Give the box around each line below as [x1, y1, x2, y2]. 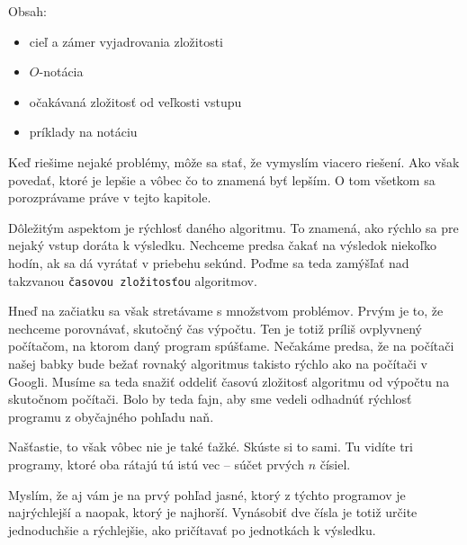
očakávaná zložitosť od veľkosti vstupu [29, 92, 242, 111]
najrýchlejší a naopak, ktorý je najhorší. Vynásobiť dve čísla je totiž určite [8, 503, 418, 522]
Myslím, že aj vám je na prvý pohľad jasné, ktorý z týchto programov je [8, 485, 406, 504]
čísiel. [319, 454, 351, 473]
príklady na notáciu [29, 122, 138, 141]
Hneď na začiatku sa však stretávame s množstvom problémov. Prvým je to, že [8, 301, 444, 320]
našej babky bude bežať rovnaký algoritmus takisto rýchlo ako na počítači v [8, 353, 427, 372]
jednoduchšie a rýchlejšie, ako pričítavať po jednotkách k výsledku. [8, 520, 376, 539]
